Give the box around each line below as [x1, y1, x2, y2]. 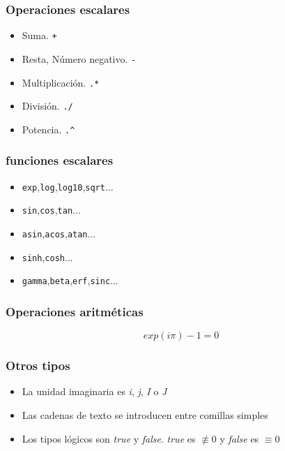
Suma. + [22, 28, 57, 43]
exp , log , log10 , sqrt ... [22, 179, 114, 193]
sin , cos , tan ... [22, 202, 81, 217]
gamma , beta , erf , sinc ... [22, 273, 118, 288]
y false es [219, 431, 259, 445]
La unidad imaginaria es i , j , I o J [22, 384, 167, 399]
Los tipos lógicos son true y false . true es [22, 431, 196, 445]
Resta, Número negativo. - [22, 51, 137, 66]
